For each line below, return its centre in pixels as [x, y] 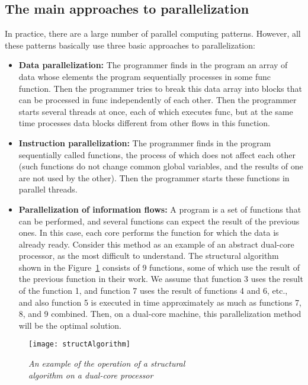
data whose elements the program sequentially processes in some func [145, 76]
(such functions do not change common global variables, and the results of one [161, 166]
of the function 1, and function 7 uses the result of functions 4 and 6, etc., [153, 291]
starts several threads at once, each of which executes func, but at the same [156, 111]
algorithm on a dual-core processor [91, 375]
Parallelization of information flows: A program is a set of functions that [160, 209]
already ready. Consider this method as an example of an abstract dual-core [156, 244]
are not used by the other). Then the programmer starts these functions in [154, 177]
